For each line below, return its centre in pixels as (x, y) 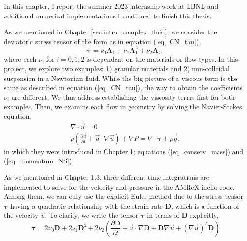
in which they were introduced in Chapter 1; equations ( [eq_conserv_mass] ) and (124, 151)
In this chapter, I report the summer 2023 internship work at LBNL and (111, 6)
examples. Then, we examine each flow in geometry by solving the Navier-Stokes (123, 106)
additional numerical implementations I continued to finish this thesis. (108, 15)
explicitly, (204, 215)
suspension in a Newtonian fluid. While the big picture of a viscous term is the (121, 78)
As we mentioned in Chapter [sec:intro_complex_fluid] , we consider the (110, 32)
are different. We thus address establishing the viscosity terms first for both (123, 97)
